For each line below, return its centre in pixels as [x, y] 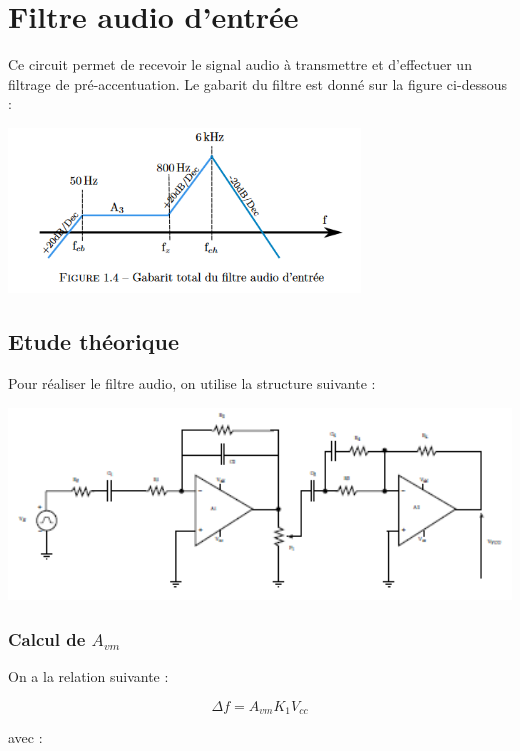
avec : [25, 736]
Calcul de [47, 638]
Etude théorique [94, 341]
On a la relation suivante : [88, 675]
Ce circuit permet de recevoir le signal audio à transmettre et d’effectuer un [240, 64]
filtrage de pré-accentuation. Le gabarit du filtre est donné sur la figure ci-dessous [257, 83]
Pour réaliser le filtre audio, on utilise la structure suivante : [192, 383]
